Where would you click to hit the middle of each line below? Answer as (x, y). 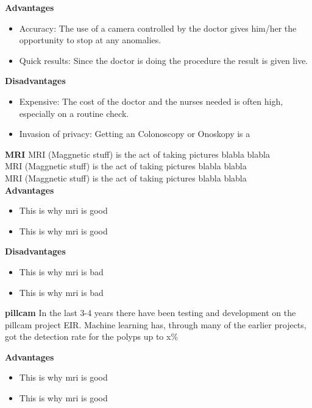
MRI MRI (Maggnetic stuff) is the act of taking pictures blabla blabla (137, 154)
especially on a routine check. (74, 113)
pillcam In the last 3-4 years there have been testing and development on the (151, 313)
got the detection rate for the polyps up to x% (92, 336)
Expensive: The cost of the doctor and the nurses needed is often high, (151, 101)
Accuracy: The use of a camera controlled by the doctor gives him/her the (158, 28)
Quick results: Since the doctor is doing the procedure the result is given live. (164, 60)
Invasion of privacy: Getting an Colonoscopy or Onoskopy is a (135, 134)
